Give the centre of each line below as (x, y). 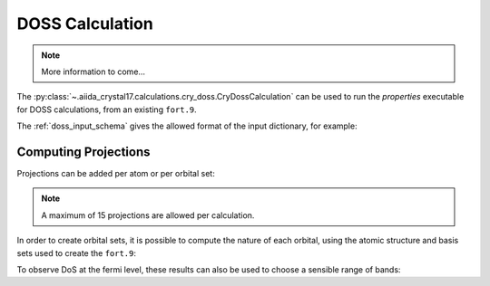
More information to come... (93, 71)
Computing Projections (83, 152)
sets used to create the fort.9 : (76, 253)
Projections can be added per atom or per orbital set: (116, 174)
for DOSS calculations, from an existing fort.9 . (107, 110)
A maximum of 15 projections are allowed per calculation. (148, 215)
